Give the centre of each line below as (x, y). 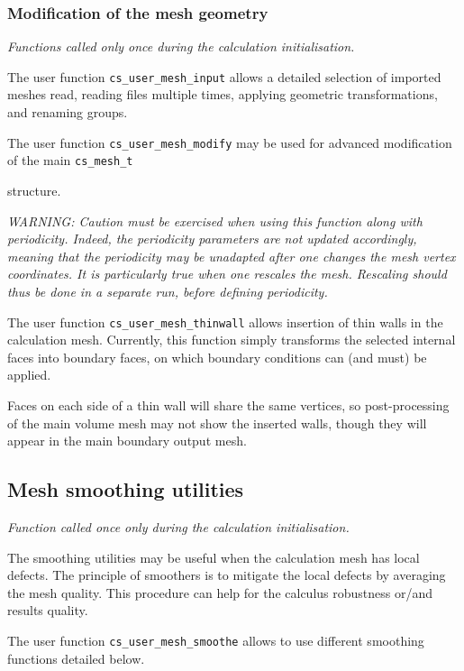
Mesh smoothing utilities (126, 489)
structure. (34, 190)
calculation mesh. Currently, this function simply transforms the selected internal (232, 340)
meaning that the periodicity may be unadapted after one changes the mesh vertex (232, 256)
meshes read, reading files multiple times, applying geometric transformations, (223, 94)
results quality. (48, 610)
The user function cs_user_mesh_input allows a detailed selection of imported (224, 76)
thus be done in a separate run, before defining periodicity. (168, 291)
